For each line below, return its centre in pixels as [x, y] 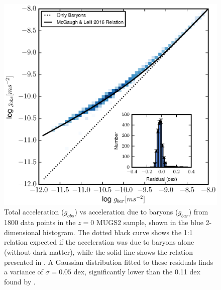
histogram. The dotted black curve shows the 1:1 [118, 232]
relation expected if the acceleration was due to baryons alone [99, 242]
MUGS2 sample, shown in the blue [150, 222]
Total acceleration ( [34, 212]
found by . [20, 281]
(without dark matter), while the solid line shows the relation [99, 251]
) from [198, 212]
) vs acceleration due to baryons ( [126, 212]
